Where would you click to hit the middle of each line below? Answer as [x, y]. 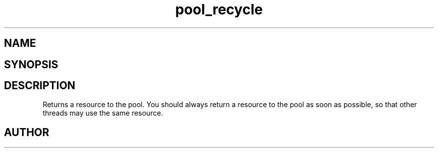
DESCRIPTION [40, 86]
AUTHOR [27, 132]
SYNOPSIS [31, 64]
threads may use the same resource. [103, 113]
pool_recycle [219, 9]
